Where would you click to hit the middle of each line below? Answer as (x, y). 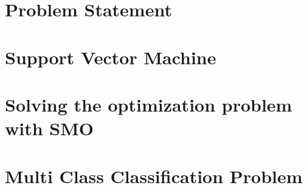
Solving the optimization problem (149, 104)
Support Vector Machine (111, 57)
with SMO (49, 128)
